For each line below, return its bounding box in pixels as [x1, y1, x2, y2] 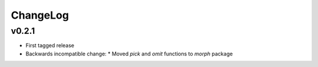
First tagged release [25, 42, 75, 49]
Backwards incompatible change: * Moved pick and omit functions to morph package [25, 50, 233, 57]
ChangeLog [11, 9, 69, 22]
